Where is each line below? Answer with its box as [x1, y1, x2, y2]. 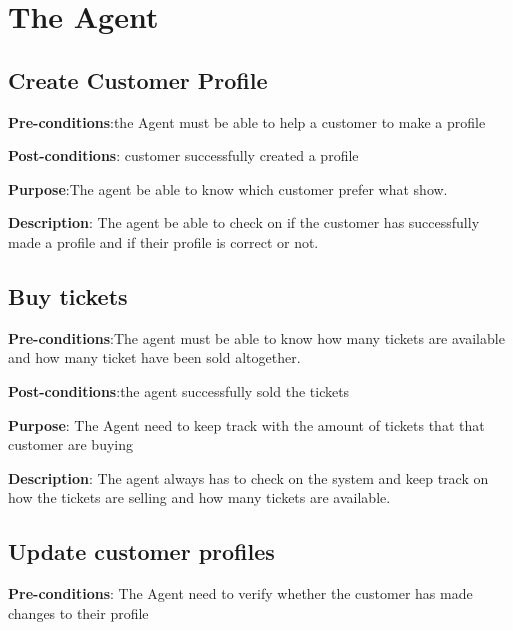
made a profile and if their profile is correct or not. [8, 231, 319, 252]
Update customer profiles [8, 536, 275, 567]
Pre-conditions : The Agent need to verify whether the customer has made [8, 583, 473, 604]
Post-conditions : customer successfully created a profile [8, 145, 359, 166]
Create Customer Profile [8, 64, 268, 95]
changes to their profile [8, 602, 149, 623]
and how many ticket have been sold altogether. [8, 347, 301, 368]
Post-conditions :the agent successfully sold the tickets [8, 380, 350, 401]
